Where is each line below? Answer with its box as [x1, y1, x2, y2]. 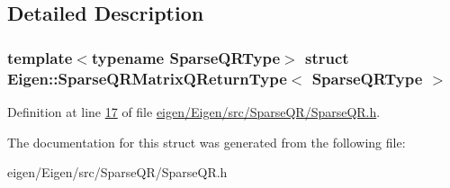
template [7, 46, 73, 68]
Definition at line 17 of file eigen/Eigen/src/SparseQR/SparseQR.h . [7, 102, 381, 121]
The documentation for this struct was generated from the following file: [7, 132, 406, 151]
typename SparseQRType [91, 46, 281, 68]
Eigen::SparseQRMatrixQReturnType [7, 67, 287, 89]
